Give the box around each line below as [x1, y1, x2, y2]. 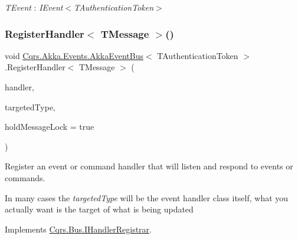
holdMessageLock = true [5, 120, 94, 133]
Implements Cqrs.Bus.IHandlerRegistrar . [5, 222, 152, 235]
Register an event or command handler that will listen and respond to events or [5, 160, 293, 172]
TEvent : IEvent [5, 1, 63, 13]
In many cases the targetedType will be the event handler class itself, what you [5, 191, 289, 204]
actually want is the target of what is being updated [5, 203, 194, 215]
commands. [5, 171, 45, 184]
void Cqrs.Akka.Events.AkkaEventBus [5, 49, 143, 61]
